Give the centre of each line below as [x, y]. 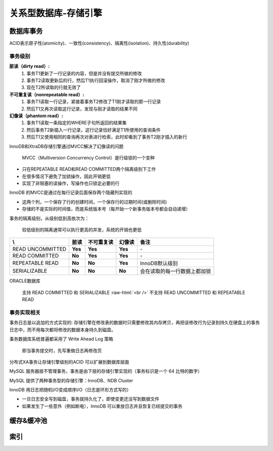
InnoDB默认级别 [159, 264]
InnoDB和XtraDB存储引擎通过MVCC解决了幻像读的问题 [66, 146]
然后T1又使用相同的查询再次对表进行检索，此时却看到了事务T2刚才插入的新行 [107, 137]
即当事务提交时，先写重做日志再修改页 [62, 350]
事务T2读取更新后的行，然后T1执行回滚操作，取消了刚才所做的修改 [96, 80]
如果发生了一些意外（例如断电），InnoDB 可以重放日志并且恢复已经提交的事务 [102, 406]
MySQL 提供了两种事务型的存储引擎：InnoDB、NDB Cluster [71, 380]
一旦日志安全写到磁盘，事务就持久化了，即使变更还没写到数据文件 [90, 399]
